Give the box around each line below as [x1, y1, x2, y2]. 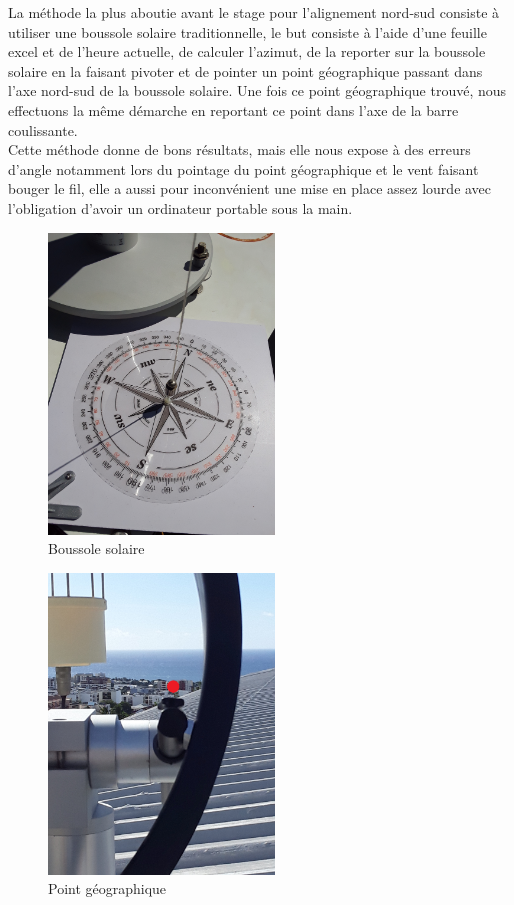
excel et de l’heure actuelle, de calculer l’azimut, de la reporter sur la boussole [8, 41, 486, 62]
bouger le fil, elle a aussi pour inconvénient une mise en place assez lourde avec [8, 178, 492, 199]
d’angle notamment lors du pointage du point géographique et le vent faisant [8, 158, 479, 179]
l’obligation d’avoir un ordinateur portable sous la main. [8, 197, 353, 218]
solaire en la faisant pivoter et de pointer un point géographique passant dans [8, 60, 483, 81]
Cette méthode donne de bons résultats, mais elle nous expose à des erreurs [8, 139, 471, 160]
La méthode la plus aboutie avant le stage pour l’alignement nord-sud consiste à [8, 2, 500, 22]
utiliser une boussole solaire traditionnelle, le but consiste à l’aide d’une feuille [8, 21, 487, 42]
